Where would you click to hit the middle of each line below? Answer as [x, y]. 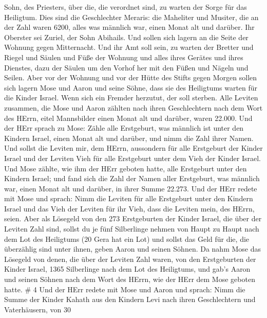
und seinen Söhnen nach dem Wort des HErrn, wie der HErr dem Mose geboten [130, 279]
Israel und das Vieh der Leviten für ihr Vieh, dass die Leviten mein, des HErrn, [129, 208]
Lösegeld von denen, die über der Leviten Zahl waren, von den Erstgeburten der [130, 259]
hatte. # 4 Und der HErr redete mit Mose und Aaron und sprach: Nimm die [125, 289]
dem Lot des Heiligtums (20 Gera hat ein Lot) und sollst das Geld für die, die [127, 238]
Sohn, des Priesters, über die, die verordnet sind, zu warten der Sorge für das [126, 7]
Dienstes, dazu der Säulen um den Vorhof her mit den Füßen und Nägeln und [126, 67]
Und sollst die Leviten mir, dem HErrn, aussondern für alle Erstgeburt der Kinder [133, 148]
